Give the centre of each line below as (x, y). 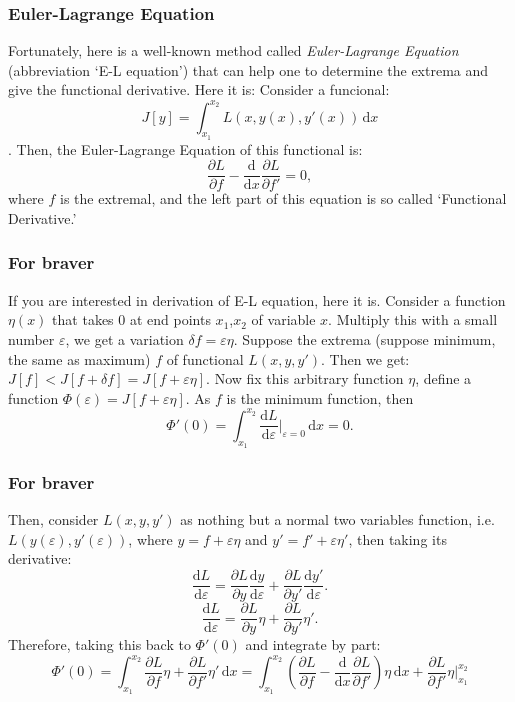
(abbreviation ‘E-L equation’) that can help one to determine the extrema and (248, 69)
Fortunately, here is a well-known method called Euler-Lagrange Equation (233, 50)
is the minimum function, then (320, 397)
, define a (443, 378)
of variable (283, 319)
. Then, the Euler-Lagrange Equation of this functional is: (185, 148)
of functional (205, 358)
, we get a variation (124, 338)
